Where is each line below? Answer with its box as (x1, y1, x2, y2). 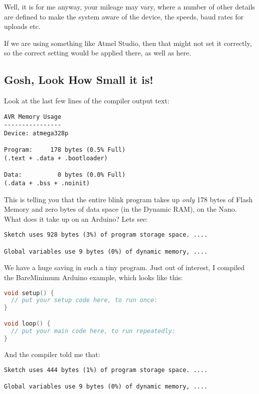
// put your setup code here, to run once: (11, 297, 158, 304)
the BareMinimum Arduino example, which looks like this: (4, 272, 183, 283)
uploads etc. (4, 21, 41, 31)
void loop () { (4, 320, 51, 327)
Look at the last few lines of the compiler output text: (4, 95, 170, 106)
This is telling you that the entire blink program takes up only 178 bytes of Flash (4, 194, 253, 204)
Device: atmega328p (4, 130, 68, 137)
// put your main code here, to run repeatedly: (11, 327, 176, 335)
